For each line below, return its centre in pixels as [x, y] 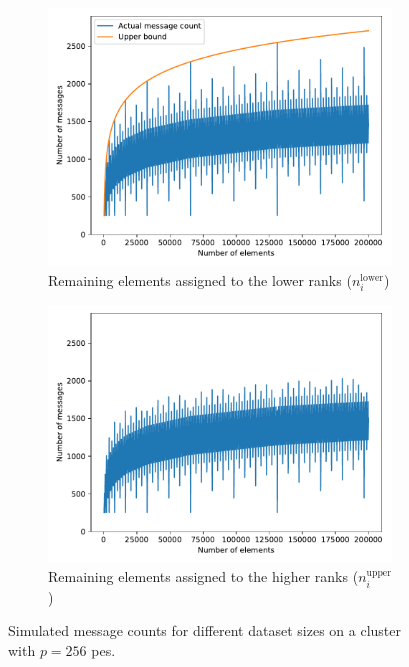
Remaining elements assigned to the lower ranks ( [200, 279]
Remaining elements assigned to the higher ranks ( [203, 576]
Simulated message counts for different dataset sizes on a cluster [204, 630]
